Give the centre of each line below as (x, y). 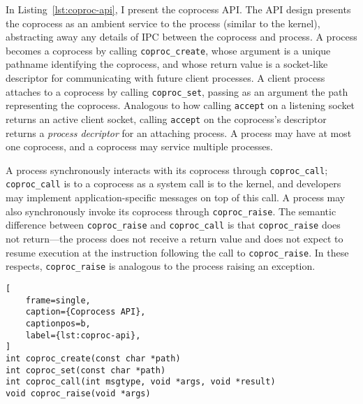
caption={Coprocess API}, (86, 312)
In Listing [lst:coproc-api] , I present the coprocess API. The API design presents (178, 9)
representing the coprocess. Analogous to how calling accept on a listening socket (180, 105)
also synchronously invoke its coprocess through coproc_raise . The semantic (171, 211)
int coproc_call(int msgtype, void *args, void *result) (141, 382)
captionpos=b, (58, 323)
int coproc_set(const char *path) (86, 370)
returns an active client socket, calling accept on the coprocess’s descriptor (166, 118)
